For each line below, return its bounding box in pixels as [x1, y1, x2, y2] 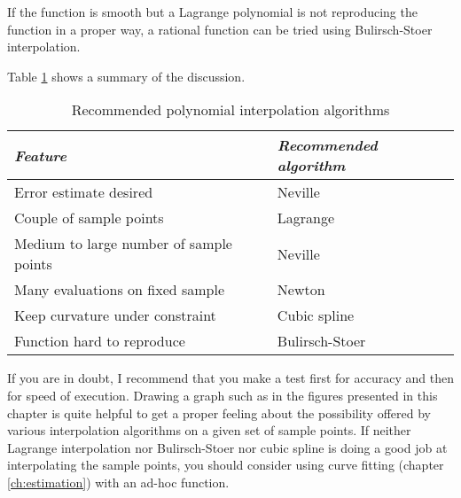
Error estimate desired [14, 182, 153, 203]
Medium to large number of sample [14, 233, 232, 254]
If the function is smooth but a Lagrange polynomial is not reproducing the [7, 3, 418, 20]
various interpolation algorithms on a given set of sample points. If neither [7, 421, 411, 440]
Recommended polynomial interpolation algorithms [71, 99, 390, 121]
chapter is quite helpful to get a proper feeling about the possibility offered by [7, 403, 431, 422]
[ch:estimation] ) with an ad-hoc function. [7, 472, 230, 491]
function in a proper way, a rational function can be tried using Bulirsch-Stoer [7, 19, 433, 38]
